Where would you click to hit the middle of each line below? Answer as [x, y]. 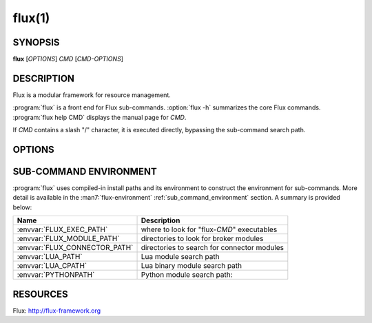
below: [22, 207]
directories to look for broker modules [202, 239]
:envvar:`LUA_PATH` [50, 257]
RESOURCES [40, 294]
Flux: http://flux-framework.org [57, 311]
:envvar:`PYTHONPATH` [56, 275]
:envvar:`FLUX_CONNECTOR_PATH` [75, 248]
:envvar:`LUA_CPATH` [52, 266]
